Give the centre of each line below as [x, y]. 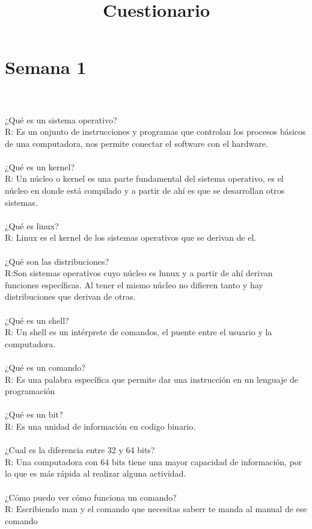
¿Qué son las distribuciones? [57, 261]
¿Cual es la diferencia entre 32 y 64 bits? [80, 450]
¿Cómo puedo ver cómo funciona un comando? [91, 497]
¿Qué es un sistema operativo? [61, 119]
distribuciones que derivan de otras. [70, 296]
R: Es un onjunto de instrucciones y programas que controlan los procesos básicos [155, 131]
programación [30, 391]
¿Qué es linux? [32, 225]
